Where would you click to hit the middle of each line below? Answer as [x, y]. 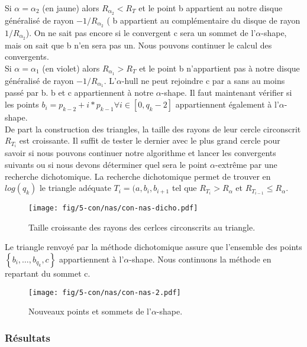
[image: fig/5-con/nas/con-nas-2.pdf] [105, 292]
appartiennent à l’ [91, 259]
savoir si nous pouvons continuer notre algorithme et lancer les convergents [140, 153]
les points [22, 104]
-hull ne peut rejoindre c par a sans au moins [203, 80]
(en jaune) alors [71, 8]
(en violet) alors [71, 68]
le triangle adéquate [75, 188]
